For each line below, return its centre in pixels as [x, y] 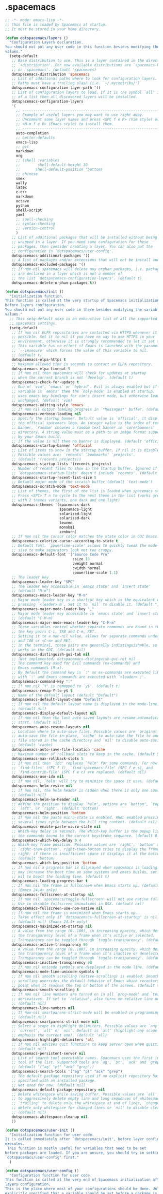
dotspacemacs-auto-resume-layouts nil [51, 727]
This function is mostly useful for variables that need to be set [77, 1148]
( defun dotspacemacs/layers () [37, 38]
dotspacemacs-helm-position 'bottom [49, 813]
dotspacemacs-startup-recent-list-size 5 [54, 478]
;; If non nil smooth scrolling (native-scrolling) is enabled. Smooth [85, 976]
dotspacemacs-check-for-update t [45, 382]
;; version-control [35, 228]
